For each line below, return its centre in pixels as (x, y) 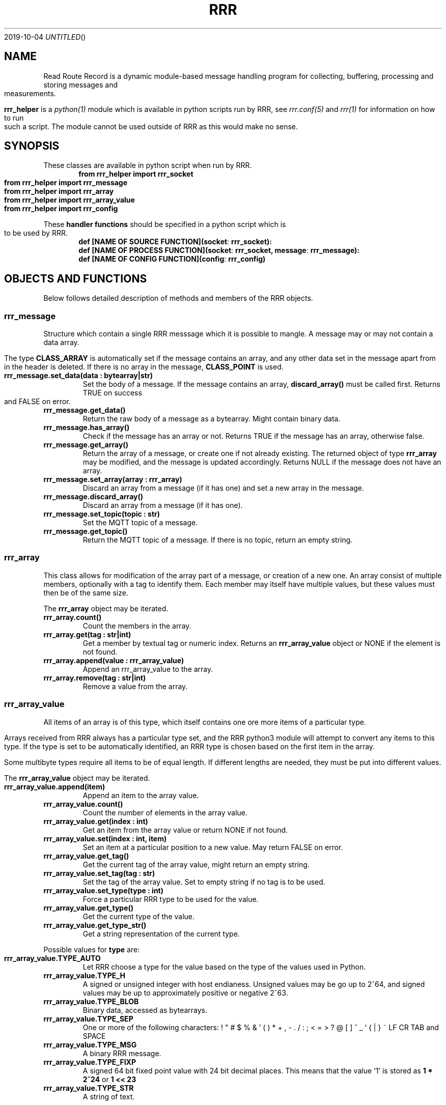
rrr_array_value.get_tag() (86, 856)
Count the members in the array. (137, 626)
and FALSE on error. (37, 402)
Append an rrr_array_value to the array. (148, 669)
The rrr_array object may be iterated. (106, 608)
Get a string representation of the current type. (161, 933)
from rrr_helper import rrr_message (66, 183)
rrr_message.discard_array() (93, 497)
